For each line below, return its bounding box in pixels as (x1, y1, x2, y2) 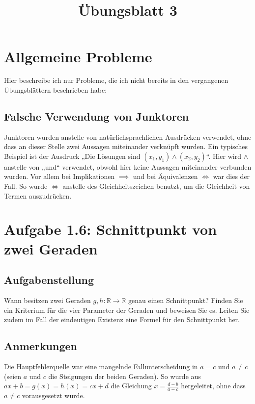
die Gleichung (111, 380, 152, 391)
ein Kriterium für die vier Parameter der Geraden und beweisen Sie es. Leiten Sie (4, 304, 250, 315)
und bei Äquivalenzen (133, 171, 198, 181)
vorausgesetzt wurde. (22, 390, 85, 401)
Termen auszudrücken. (4, 190, 72, 201)
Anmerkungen (4, 338, 77, 353)
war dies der (213, 171, 250, 181)
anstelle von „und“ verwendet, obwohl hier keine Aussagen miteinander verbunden (4, 161, 252, 172)
